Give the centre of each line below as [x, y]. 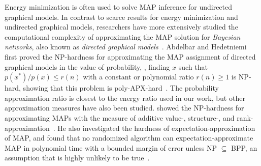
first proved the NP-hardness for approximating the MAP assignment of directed [130, 56]
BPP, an [244, 147]
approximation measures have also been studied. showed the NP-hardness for [124, 108]
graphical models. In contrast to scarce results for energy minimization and [121, 17]
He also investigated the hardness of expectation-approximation [156, 128]
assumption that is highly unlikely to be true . [77, 158]
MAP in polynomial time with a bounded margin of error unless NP [111, 147]
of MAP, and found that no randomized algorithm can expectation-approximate [129, 138]
